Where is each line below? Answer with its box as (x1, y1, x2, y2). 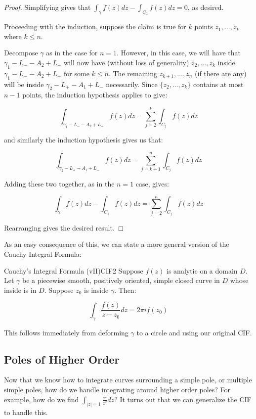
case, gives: (135, 179, 169, 189)
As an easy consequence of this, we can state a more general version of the (4, 239, 229, 249)
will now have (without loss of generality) (64, 57, 189, 67)
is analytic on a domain (167, 265, 238, 276)
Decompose (4, 47, 38, 58)
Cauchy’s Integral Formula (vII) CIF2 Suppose (4, 265, 143, 276)
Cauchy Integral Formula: (4, 249, 82, 259)
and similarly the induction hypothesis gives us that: (4, 135, 163, 145)
